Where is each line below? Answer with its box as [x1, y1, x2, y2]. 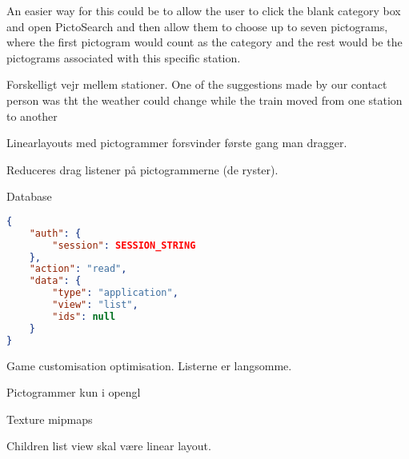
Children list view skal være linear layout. [6, 437, 211, 454]
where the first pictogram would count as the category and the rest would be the [6, 34, 403, 50]
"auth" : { [29, 227, 82, 239]
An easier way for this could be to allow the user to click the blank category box [6, 2, 401, 18]
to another [6, 107, 58, 124]
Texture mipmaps [6, 410, 93, 427]
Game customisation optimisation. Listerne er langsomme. [6, 357, 292, 373]
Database [6, 188, 52, 205]
